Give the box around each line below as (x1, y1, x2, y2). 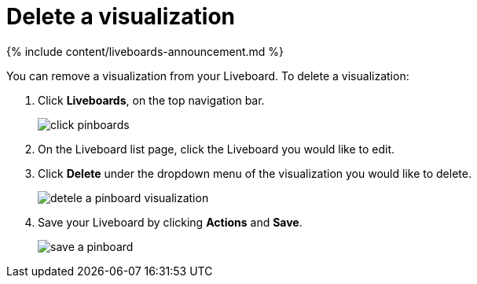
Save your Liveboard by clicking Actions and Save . (38, 215, 303, 229)
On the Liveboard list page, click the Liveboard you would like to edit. (38, 142, 395, 156)
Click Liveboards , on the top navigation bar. (38, 93, 265, 107)
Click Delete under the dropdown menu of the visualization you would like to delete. (38, 166, 471, 180)
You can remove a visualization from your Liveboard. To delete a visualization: (6, 68, 409, 83)
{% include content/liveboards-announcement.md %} (6, 44, 284, 58)
